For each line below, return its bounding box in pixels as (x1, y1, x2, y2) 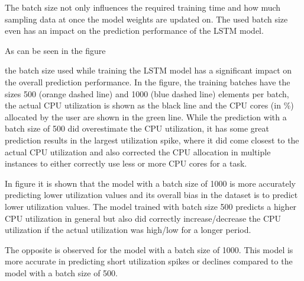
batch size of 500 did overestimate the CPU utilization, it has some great (5, 122, 269, 135)
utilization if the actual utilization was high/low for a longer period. (5, 223, 251, 236)
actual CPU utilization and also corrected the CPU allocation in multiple (5, 145, 271, 158)
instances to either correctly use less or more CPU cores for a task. (5, 157, 247, 170)
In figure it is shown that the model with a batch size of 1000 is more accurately (5, 177, 296, 189)
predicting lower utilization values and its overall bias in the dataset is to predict (5, 189, 298, 201)
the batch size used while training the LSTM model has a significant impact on (5, 64, 292, 76)
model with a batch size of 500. (5, 266, 118, 279)
